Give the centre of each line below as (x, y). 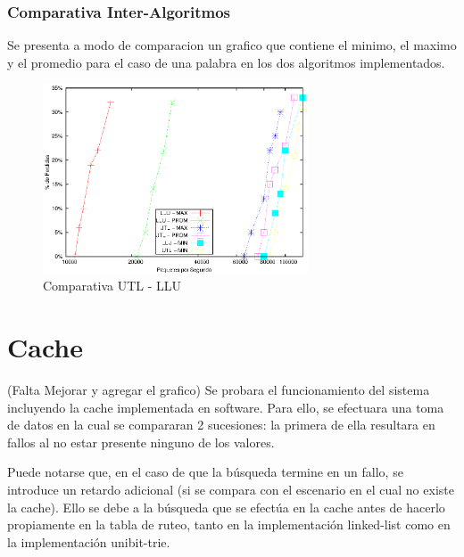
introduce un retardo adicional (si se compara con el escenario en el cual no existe (231, 490)
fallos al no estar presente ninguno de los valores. (141, 442)
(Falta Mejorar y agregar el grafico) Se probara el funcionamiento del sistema (219, 390)
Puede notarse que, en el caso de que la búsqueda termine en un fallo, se (205, 472)
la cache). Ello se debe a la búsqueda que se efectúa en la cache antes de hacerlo (226, 507)
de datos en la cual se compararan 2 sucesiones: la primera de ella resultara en (221, 425)
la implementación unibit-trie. (89, 541)
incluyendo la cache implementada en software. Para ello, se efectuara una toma (226, 407)
